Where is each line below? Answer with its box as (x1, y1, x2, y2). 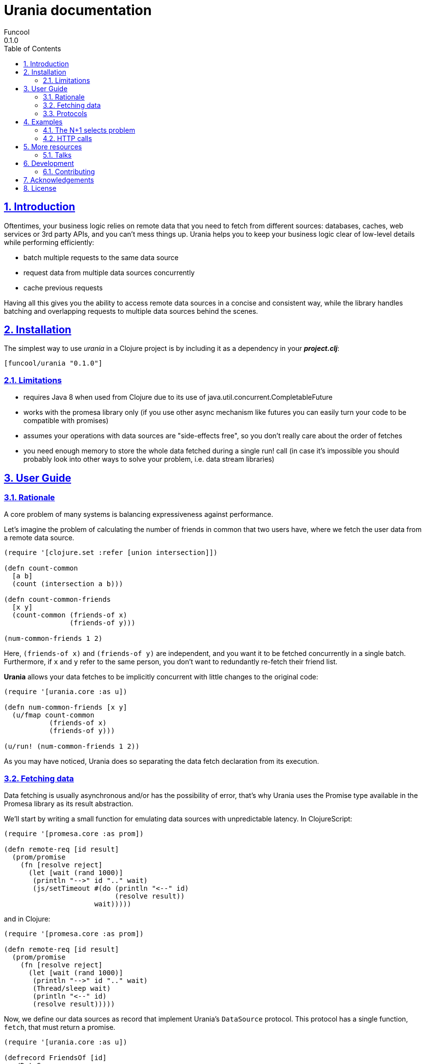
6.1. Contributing (43, 167, 95, 176)
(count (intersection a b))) (12, 580, 123, 588)
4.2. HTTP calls (43, 134, 92, 143)
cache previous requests (23, 283, 103, 292)
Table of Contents (4, 44, 61, 53)
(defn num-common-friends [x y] (4, 703, 127, 712)
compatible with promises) (23, 416, 109, 425)
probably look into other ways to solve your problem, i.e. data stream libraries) (23, 455, 274, 464)
